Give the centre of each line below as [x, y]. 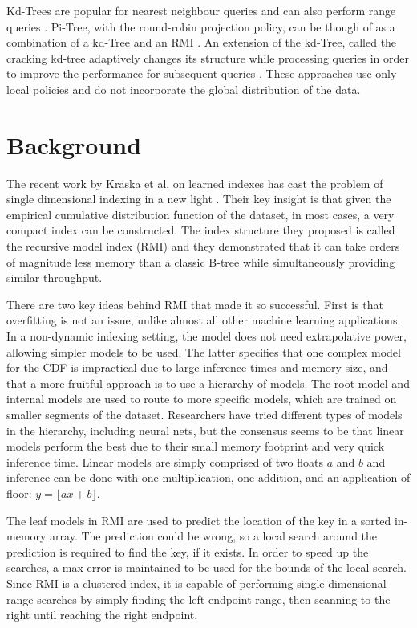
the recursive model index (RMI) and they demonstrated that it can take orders [203, 246]
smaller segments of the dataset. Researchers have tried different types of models [204, 414]
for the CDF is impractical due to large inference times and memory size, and [197, 367]
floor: [19, 493]
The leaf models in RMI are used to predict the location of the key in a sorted [199, 520]
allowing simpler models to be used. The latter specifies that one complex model [204, 351]
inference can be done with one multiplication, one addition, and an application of [208, 477]
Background [74, 144]
